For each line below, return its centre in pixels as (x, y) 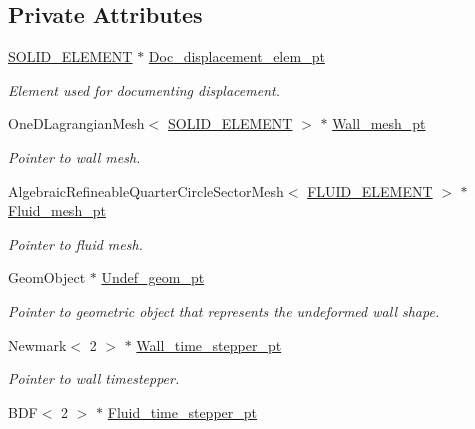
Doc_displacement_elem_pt (236, 56)
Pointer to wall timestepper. (94, 378)
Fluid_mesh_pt (57, 210)
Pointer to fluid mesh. (75, 243)
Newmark (37, 344)
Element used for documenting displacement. (144, 89)
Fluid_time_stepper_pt (182, 411)
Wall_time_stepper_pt (209, 344)
